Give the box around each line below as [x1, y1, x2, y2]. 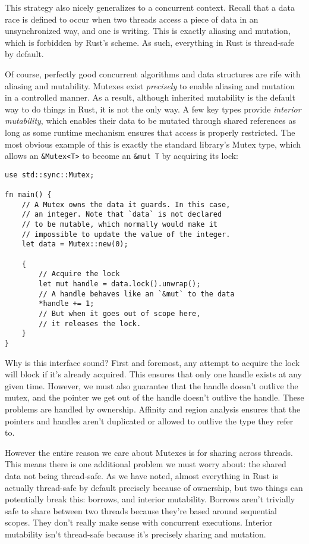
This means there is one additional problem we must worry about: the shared [5, 458, 286, 470]
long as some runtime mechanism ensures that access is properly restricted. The [5, 126, 295, 138]
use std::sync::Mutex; [5, 170, 94, 179]
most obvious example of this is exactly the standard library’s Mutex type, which [5, 137, 301, 150]
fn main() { [5, 190, 52, 199]
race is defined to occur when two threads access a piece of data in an [5, 12, 258, 25]
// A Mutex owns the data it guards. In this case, [21, 200, 231, 209]
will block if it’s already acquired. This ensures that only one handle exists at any [5, 368, 302, 380]
